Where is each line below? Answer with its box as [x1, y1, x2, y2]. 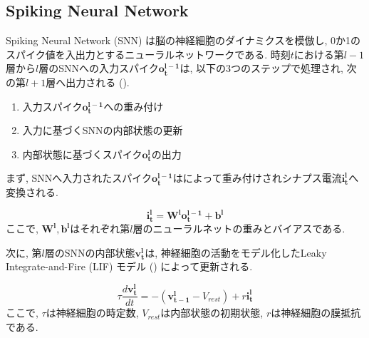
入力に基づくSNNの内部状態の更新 [22, 123, 183, 138]
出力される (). [66, 74, 130, 89]
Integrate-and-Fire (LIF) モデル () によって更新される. [6, 259, 253, 274]
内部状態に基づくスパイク [22, 146, 142, 161]
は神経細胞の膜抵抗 [271, 305, 361, 320]
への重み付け [103, 98, 164, 113]
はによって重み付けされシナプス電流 [172, 170, 342, 185]
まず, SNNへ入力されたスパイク [6, 170, 152, 185]
